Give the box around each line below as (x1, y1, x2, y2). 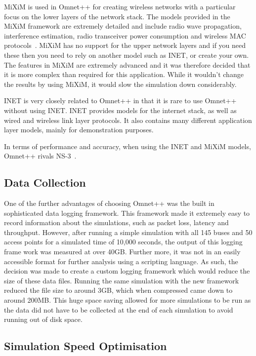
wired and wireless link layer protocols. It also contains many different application (4, 115, 252, 125)
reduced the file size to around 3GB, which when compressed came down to (4, 285, 233, 295)
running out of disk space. (4, 314, 83, 324)
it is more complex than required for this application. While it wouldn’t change (4, 69, 244, 79)
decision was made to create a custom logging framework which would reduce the (4, 266, 250, 276)
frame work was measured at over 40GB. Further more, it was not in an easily (4, 246, 241, 257)
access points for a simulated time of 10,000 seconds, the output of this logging (4, 237, 243, 247)
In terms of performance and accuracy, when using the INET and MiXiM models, (4, 141, 251, 151)
